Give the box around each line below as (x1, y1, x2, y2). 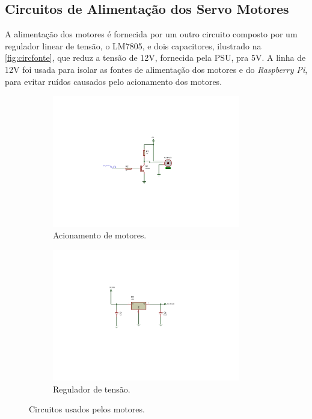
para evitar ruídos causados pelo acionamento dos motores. (5, 75, 222, 87)
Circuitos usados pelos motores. (29, 403, 145, 415)
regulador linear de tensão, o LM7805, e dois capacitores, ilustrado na (5, 39, 262, 52)
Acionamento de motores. (53, 229, 147, 241)
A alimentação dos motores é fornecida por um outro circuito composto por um (5, 28, 298, 40)
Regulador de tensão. (53, 382, 130, 395)
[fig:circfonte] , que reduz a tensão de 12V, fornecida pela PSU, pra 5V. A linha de (5, 51, 306, 64)
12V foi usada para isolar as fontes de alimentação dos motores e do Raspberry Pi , (5, 63, 308, 75)
